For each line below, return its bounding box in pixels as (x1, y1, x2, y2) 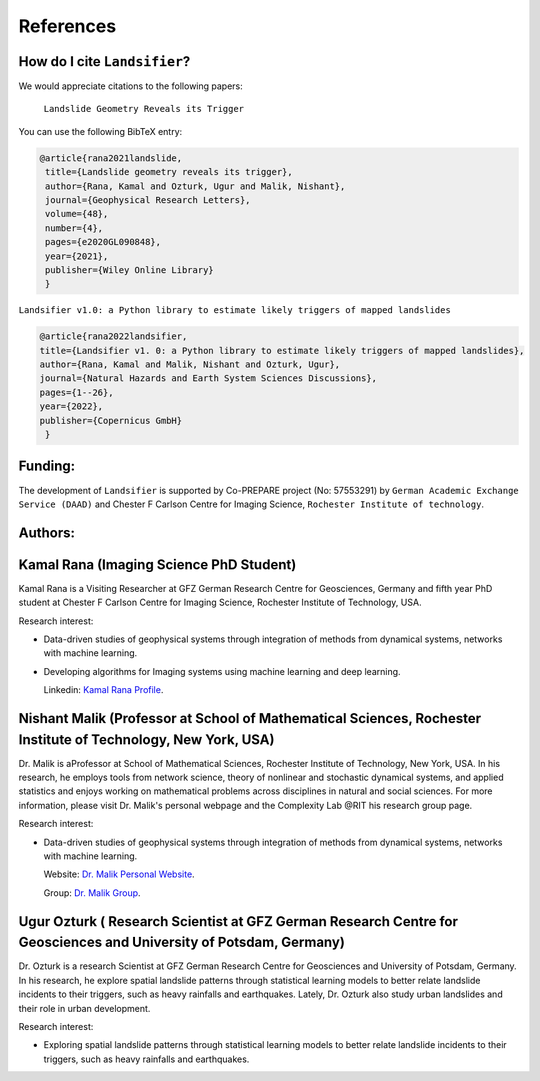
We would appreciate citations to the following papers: (18, 80, 244, 92)
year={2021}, (45, 250, 109, 262)
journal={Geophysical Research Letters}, (45, 195, 251, 205)
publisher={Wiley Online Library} (45, 264, 214, 275)
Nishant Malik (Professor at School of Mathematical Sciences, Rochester (18, 710, 482, 727)
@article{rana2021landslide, (39, 152, 183, 164)
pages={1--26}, (39, 386, 114, 398)
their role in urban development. (18, 1002, 151, 1014)
